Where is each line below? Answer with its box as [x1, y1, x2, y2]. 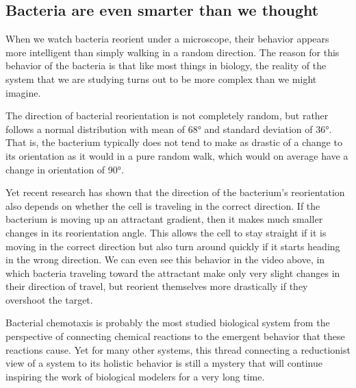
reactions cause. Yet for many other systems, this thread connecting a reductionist [5, 342, 351, 356]
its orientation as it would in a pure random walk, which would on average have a [5, 148, 348, 162]
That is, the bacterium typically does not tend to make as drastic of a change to [5, 135, 342, 149]
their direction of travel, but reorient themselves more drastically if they [5, 279, 308, 293]
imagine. [5, 85, 41, 99]
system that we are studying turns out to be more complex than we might [5, 71, 317, 86]
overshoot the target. [5, 292, 93, 306]
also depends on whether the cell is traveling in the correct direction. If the [5, 198, 320, 213]
